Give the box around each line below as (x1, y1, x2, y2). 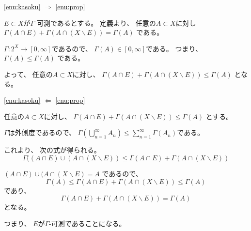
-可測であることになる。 (49, 218, 126, 228)
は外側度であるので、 (8, 127, 76, 138)
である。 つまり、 (145, 43, 202, 53)
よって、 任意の (4, 69, 53, 79)
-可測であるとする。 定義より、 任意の (34, 17, 156, 28)
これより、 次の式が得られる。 (4, 145, 101, 155)
